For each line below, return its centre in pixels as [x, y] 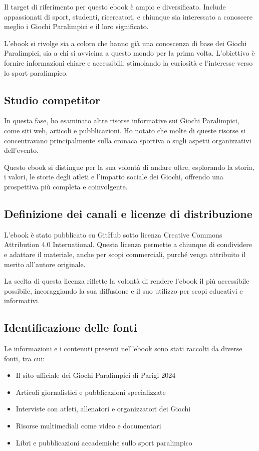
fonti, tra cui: [24, 358]
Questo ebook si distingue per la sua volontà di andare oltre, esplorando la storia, [129, 167]
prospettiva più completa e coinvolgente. [66, 186]
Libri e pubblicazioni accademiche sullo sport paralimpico [104, 442]
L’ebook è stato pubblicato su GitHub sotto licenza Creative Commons [113, 234]
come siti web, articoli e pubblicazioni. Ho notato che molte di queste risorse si [125, 130]
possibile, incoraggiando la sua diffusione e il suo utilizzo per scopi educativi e [123, 290]
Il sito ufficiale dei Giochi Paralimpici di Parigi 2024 [96, 375]
